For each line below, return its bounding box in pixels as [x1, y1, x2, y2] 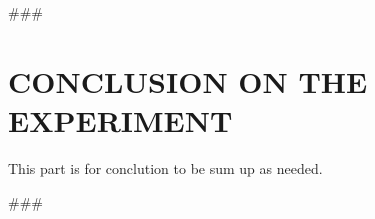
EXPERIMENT [8, 99, 233, 140]
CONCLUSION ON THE [8, 60, 368, 101]
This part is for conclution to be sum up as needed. [8, 157, 323, 178]
